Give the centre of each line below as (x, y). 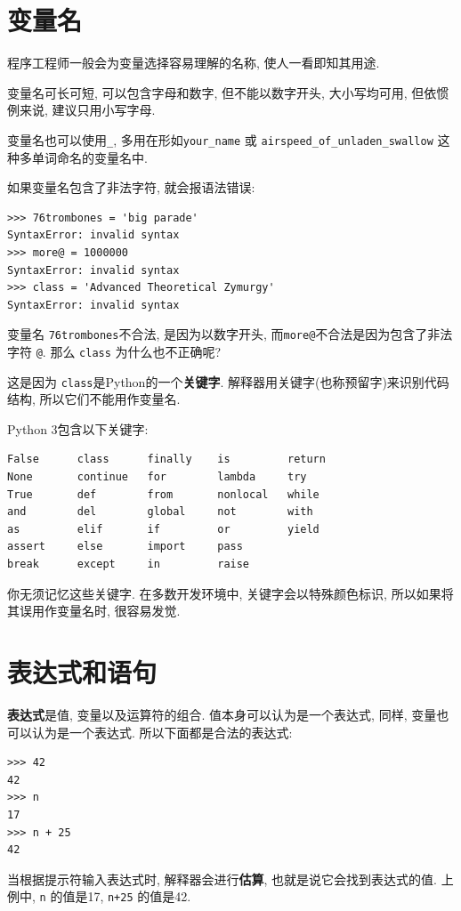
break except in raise (129, 564)
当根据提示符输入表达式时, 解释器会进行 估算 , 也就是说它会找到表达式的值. (222, 879)
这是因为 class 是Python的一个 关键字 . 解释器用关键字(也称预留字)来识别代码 (228, 381)
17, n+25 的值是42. (139, 896)
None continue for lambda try (157, 477)
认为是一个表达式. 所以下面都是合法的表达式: (162, 732)
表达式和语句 (82, 672)
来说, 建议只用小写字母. (87, 110)
